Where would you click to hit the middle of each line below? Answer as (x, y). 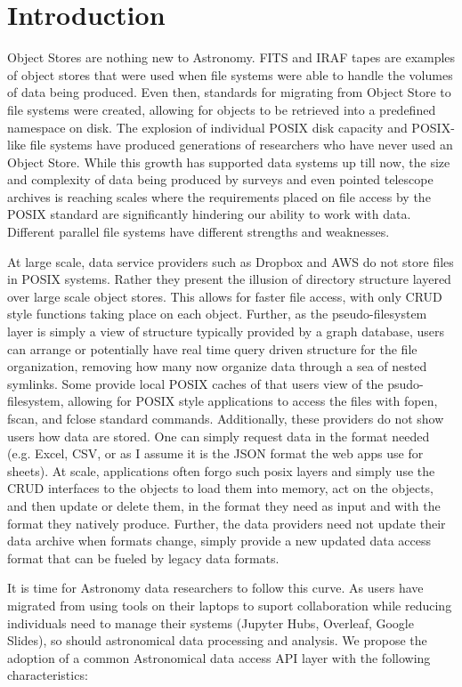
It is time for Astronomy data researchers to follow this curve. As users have (215, 588)
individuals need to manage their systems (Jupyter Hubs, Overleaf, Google (211, 622)
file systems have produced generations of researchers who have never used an (241, 145)
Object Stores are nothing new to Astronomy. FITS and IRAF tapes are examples (231, 57)
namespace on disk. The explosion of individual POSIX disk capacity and (207, 127)
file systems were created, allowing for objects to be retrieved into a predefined (222, 109)
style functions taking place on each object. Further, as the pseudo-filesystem (217, 314)
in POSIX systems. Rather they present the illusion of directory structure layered (229, 279)
